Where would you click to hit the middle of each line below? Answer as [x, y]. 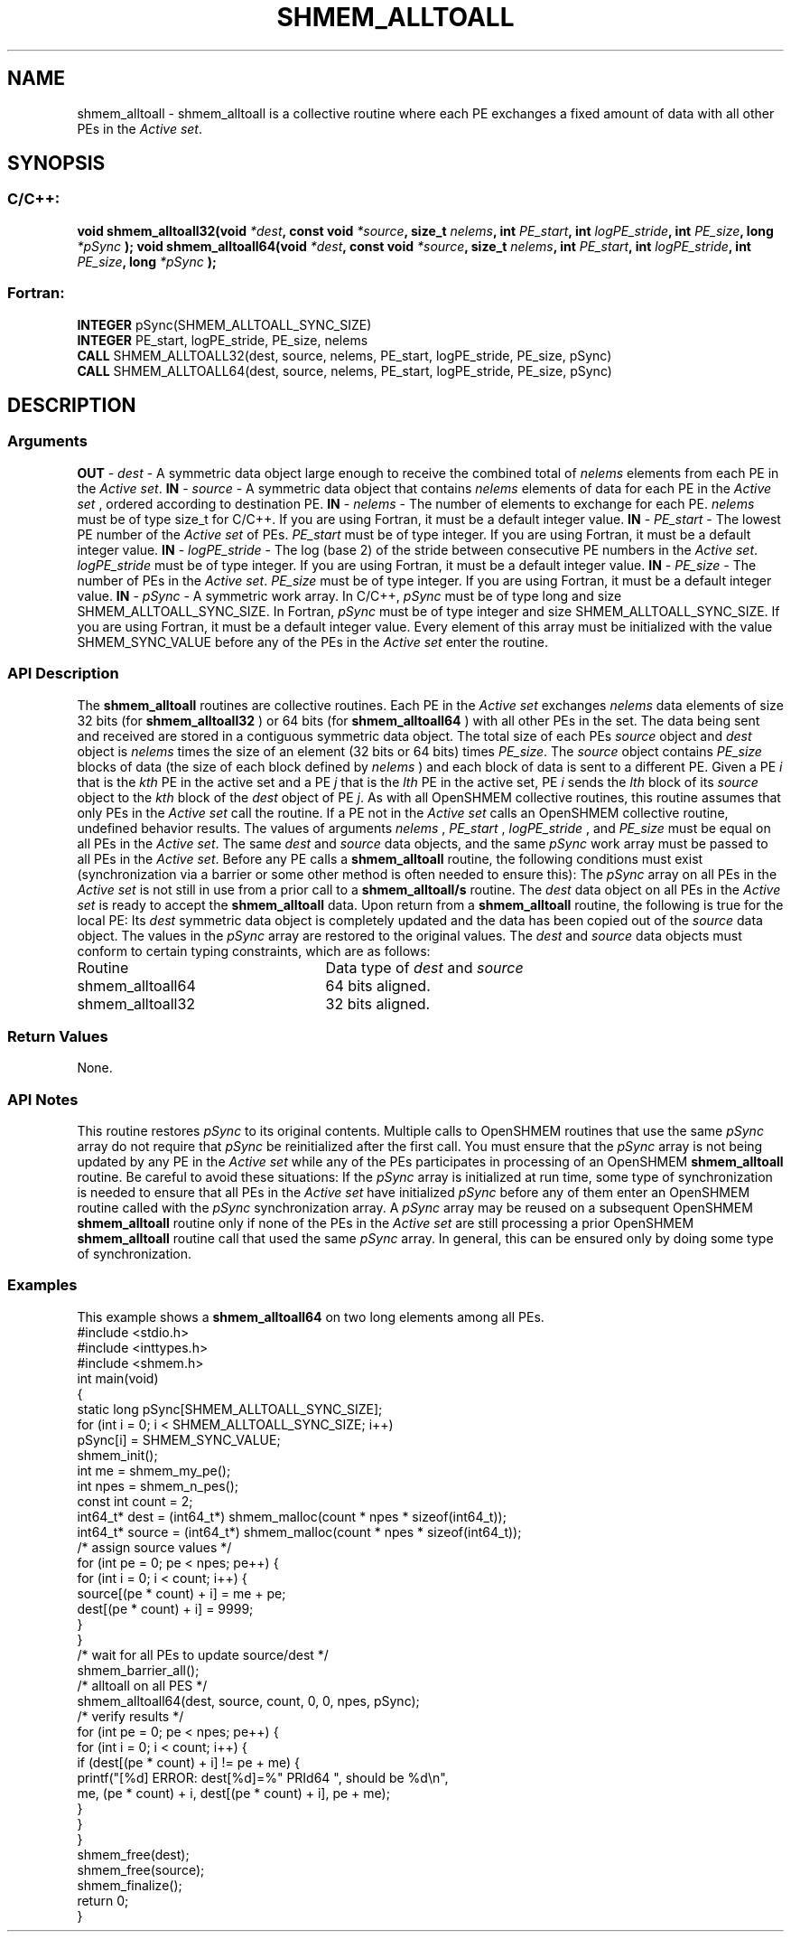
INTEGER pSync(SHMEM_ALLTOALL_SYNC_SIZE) [224, 324]
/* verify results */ [130, 1716]
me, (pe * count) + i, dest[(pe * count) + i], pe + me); [233, 1793]
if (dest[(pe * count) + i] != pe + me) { [188, 1762]
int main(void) [118, 1378]
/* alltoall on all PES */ [142, 1685]
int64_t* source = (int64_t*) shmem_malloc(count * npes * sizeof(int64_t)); [299, 1532]
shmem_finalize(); [130, 1885]
